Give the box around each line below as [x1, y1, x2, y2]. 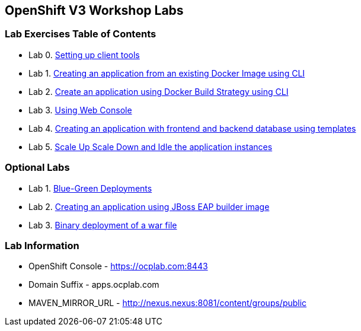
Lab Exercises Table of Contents [5, 28, 156, 40]
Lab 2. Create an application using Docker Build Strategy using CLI [28, 86, 289, 97]
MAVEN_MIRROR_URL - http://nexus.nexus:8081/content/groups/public [28, 298, 307, 308]
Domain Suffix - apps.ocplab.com [28, 279, 159, 290]
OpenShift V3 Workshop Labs [5, 3, 184, 18]
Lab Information [5, 239, 79, 252]
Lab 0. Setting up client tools [28, 49, 140, 60]
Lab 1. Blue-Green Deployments [28, 183, 152, 193]
